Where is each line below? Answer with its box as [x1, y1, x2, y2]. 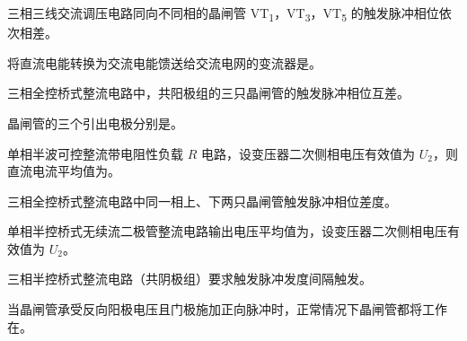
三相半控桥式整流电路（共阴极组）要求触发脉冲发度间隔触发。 [7, 269, 372, 288]
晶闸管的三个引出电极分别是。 [7, 113, 183, 132]
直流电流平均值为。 [7, 162, 120, 180]
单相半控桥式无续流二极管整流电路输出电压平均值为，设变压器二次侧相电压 [7, 222, 447, 240]
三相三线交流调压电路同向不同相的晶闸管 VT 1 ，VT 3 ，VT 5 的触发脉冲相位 [7, 4, 439, 24]
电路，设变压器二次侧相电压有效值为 [200, 144, 415, 162]
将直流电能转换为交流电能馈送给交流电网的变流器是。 [7, 53, 322, 72]
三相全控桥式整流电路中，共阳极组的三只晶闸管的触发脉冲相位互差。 [7, 83, 410, 102]
